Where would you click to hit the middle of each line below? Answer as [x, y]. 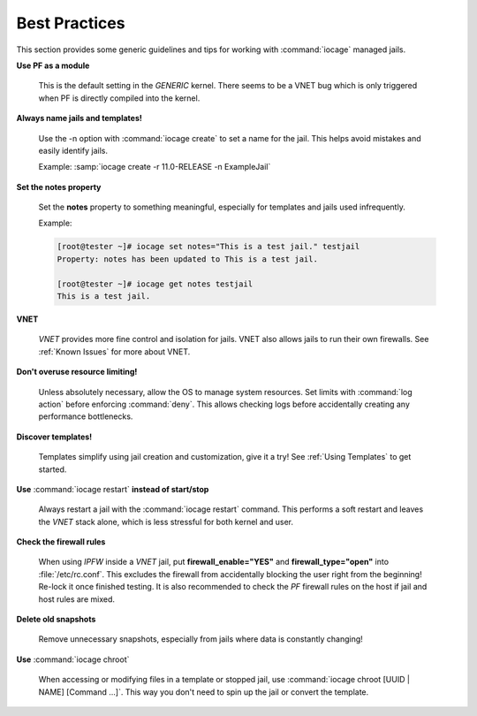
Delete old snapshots [56, 620]
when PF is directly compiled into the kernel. [119, 98]
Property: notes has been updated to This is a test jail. [187, 259]
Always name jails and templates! [79, 118]
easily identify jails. [73, 150]
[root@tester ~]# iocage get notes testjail [155, 284]
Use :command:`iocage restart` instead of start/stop [113, 489]
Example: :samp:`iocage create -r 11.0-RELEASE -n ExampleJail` [155, 167]
